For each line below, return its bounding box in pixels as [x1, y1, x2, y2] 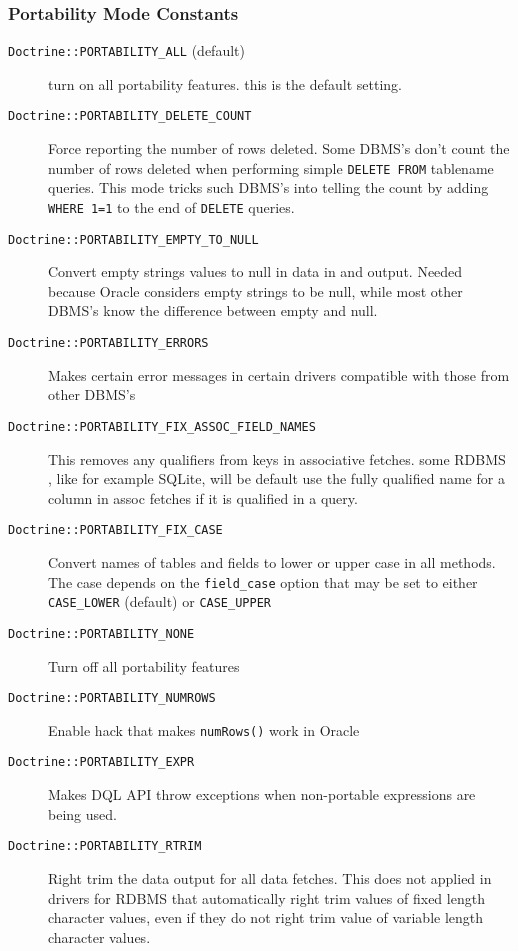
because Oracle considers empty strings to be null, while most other [48, 280, 463, 301]
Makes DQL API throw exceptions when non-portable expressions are [48, 784, 476, 805]
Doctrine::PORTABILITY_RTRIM [8, 839, 202, 854]
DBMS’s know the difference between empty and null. [48, 300, 378, 321]
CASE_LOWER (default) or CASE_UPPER [48, 591, 271, 612]
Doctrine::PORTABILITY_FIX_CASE [8, 523, 223, 538]
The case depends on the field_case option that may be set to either [48, 571, 478, 592]
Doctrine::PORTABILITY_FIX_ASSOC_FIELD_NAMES [8, 419, 316, 434]
